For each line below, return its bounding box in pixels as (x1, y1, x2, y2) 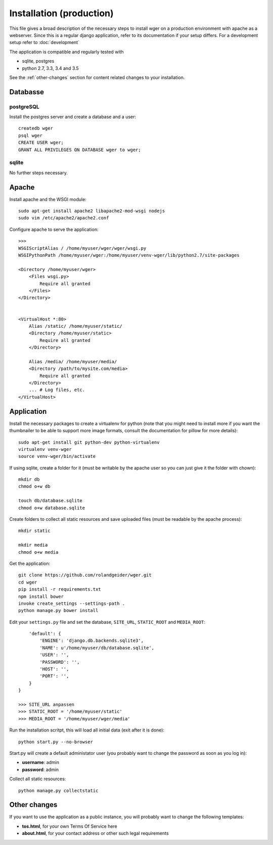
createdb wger (18, 126, 53, 131)
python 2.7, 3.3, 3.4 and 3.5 (22, 65, 79, 71)
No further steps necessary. (9, 170, 68, 176)
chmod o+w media (18, 549, 59, 555)
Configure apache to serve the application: (9, 226, 99, 233)
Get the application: (9, 560, 51, 566)
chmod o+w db (18, 484, 51, 489)
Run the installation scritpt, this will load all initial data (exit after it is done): (9, 727, 164, 733)
